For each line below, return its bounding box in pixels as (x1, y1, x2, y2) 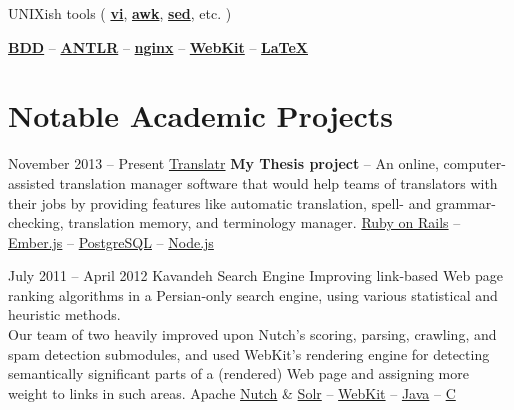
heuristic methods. (8, 304, 121, 325)
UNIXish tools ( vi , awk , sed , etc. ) (8, 3, 232, 23)
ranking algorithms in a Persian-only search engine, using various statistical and (8, 284, 498, 305)
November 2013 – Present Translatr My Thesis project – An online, (8, 153, 439, 174)
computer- (443, 153, 506, 174)
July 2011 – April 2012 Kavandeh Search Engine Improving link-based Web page (8, 265, 503, 286)
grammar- (435, 192, 496, 213)
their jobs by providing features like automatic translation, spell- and (8, 192, 432, 213)
